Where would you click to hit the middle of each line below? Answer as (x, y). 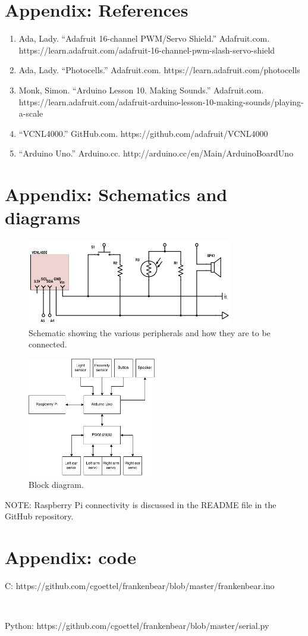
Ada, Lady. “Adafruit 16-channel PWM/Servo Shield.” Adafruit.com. (144, 38)
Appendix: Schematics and (116, 194)
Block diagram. (56, 484)
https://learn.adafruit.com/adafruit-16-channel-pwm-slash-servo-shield (147, 50)
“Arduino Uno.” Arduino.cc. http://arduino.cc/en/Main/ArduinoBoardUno (156, 153)
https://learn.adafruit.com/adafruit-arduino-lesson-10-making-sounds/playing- (161, 101)
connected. (48, 344)
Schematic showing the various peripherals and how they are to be (150, 332)
